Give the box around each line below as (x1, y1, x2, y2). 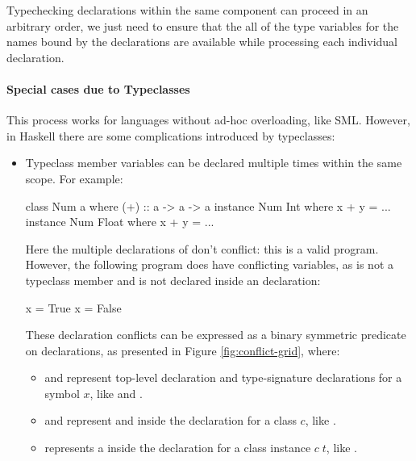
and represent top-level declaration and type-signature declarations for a (44, 369, 402, 386)
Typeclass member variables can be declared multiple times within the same (25, 154, 402, 171)
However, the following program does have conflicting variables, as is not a (25, 256, 394, 273)
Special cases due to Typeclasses (6, 80, 190, 97)
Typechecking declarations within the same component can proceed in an (6, 2, 368, 18)
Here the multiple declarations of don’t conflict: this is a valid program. (25, 240, 379, 257)
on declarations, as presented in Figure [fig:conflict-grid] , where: (25, 342, 340, 358)
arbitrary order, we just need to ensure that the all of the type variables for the (6, 17, 399, 34)
